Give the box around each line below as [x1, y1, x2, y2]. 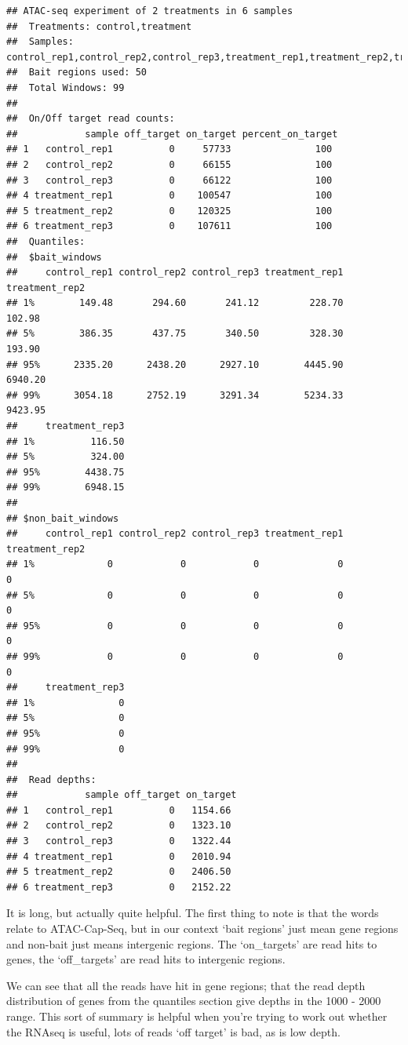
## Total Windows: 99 [6, 82, 125, 93]
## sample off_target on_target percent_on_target [6, 128, 338, 140]
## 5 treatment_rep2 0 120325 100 [6, 205, 333, 217]
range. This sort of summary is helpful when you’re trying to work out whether [6, 1008, 388, 1024]
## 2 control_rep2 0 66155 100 [6, 158, 333, 170]
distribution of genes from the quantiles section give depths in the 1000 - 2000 [6, 992, 381, 1009]
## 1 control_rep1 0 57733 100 [6, 144, 333, 155]
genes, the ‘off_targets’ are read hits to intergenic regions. [6, 951, 286, 967]
